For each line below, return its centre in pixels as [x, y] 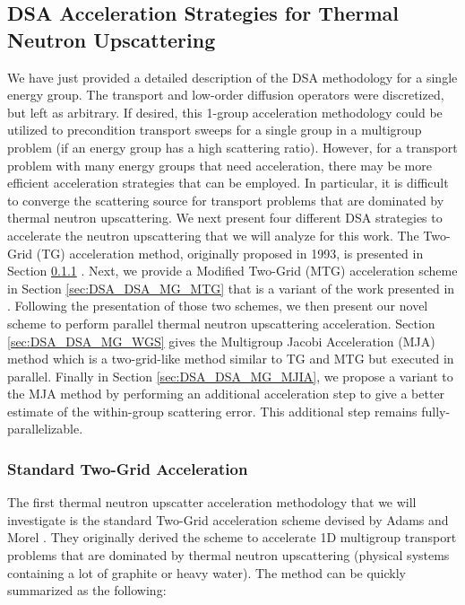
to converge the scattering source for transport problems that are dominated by [226, 200]
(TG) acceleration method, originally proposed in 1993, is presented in [230, 253]
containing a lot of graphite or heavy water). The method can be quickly [207, 572]
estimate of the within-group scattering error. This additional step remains [212, 411]
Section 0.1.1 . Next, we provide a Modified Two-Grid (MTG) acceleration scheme [232, 271]
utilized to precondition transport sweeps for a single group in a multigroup [215, 130]
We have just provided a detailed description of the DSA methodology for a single [232, 77]
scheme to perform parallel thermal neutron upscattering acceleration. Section [221, 323]
